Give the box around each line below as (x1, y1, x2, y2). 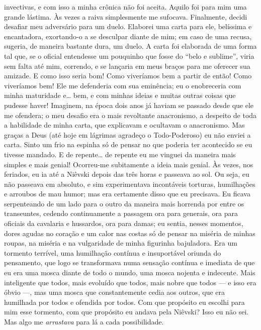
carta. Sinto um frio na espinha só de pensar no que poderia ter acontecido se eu (4, 139, 252, 150)
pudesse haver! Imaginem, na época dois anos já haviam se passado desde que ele (4, 99, 254, 110)
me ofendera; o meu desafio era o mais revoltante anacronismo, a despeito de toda (4, 109, 257, 120)
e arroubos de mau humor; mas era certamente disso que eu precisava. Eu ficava (4, 188, 250, 199)
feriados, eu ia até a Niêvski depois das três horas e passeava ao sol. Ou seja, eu (4, 169, 249, 179)
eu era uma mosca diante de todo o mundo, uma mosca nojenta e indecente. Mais (4, 267, 255, 278)
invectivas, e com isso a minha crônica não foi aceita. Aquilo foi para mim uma (4, 2, 247, 12)
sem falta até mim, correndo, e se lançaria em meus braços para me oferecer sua (4, 60, 250, 71)
